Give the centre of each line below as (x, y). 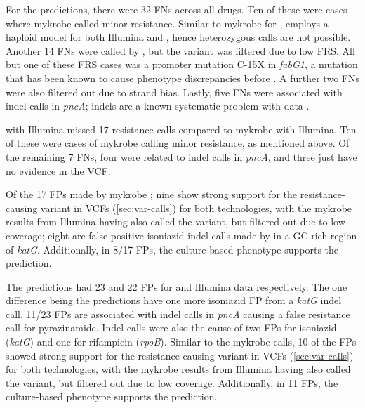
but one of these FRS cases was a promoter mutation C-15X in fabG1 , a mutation (182, 64)
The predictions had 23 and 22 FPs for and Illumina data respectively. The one (177, 286)
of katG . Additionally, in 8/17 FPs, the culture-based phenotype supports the (172, 249)
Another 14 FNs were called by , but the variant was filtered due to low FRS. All (180, 50)
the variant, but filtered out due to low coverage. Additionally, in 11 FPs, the (172, 382)
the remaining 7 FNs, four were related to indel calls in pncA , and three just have (181, 156)
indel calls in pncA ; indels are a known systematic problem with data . (158, 106)
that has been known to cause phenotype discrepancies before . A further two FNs (182, 78)
